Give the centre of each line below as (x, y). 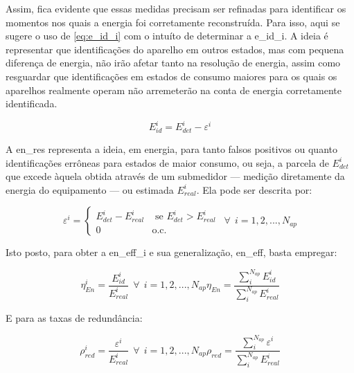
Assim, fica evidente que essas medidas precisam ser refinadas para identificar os (176, 8)
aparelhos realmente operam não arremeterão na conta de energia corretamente (174, 90)
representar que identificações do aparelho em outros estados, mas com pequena (175, 49)
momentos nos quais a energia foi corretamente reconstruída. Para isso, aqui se (173, 22)
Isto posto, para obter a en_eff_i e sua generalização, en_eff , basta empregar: (171, 252)
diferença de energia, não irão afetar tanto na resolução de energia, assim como (173, 63)
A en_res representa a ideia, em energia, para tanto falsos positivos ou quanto (171, 148)
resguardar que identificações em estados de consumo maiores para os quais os (171, 76)
